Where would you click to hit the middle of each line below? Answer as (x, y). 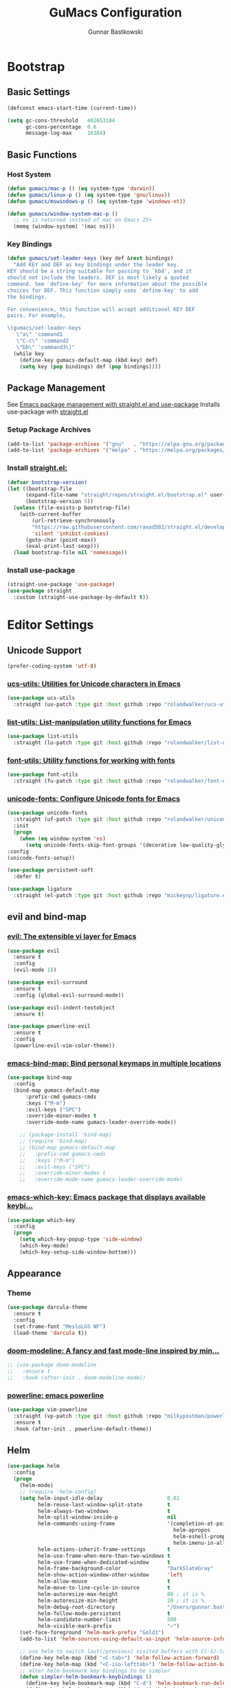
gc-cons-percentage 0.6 (61, 127)
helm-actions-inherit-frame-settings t (104, 1549)
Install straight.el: (37, 468)
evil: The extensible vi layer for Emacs (72, 936)
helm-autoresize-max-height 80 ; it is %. (122, 1594)
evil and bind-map (47, 917)
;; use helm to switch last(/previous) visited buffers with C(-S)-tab (124, 1651)
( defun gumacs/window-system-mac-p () (63, 214)
